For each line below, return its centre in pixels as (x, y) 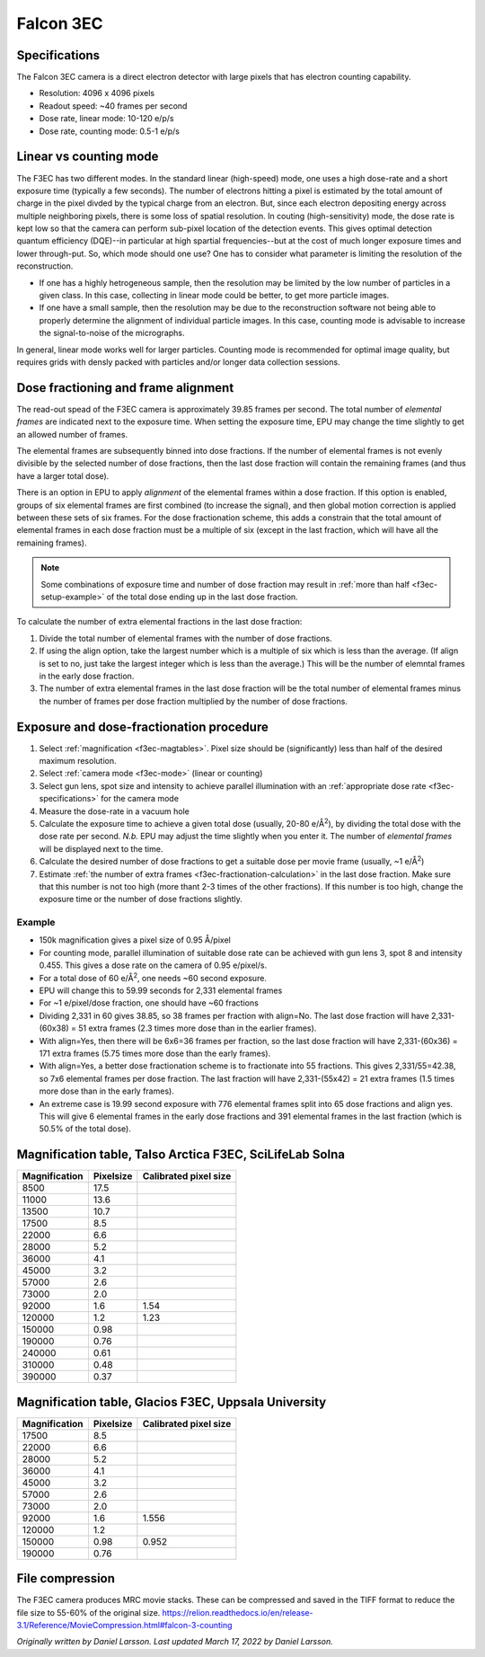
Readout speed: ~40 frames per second (113, 106)
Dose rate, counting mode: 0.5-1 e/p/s (109, 131)
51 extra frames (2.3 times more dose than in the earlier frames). (197, 1028)
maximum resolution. (78, 761)
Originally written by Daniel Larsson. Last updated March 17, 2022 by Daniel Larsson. (175, 1642)
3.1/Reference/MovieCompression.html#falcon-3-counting (124, 1626)
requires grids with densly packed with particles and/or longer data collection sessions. (178, 362)
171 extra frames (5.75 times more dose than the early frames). (155, 1053)
